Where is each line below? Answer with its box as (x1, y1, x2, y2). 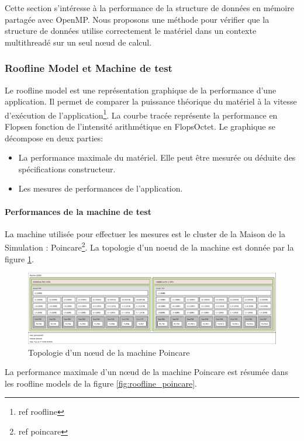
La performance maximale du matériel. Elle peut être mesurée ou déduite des (18, 151, 296, 164)
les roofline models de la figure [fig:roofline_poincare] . (5, 377, 197, 389)
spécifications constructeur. (18, 162, 116, 175)
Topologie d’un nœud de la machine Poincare (28, 346, 190, 358)
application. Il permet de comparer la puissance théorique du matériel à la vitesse (5, 95, 297, 107)
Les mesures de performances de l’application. (18, 182, 183, 195)
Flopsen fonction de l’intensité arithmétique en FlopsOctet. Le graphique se (5, 120, 275, 133)
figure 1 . (5, 252, 34, 265)
